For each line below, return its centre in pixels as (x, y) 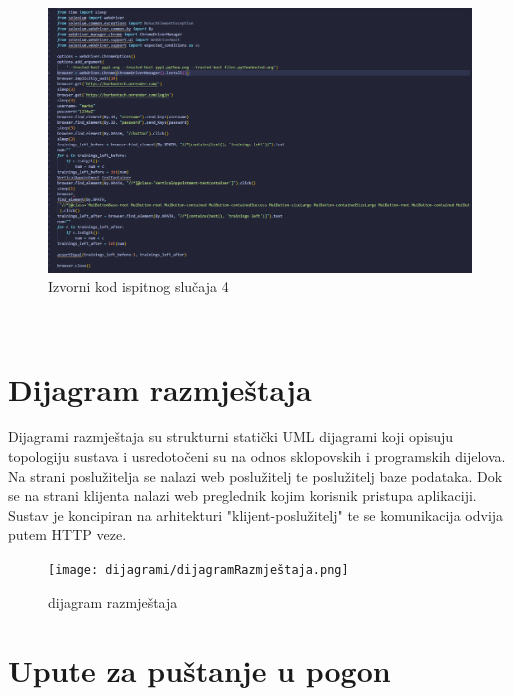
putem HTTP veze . (67, 534)
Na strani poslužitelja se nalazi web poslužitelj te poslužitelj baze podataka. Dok (255, 475)
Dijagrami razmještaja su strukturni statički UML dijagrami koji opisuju (231, 436)
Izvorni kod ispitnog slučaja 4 (138, 286)
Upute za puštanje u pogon (199, 670)
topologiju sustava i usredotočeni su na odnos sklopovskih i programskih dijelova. (257, 456)
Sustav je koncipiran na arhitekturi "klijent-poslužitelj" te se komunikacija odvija (256, 514)
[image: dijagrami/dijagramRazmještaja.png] (198, 570)
